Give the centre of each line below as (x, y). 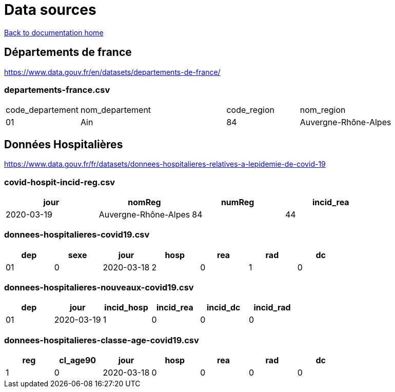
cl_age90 (78, 360)
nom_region (323, 110)
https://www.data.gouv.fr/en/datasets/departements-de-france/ (112, 72)
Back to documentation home (54, 32)
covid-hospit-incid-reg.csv (60, 182)
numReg (238, 202)
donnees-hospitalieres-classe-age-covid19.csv (102, 340)
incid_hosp (126, 308)
